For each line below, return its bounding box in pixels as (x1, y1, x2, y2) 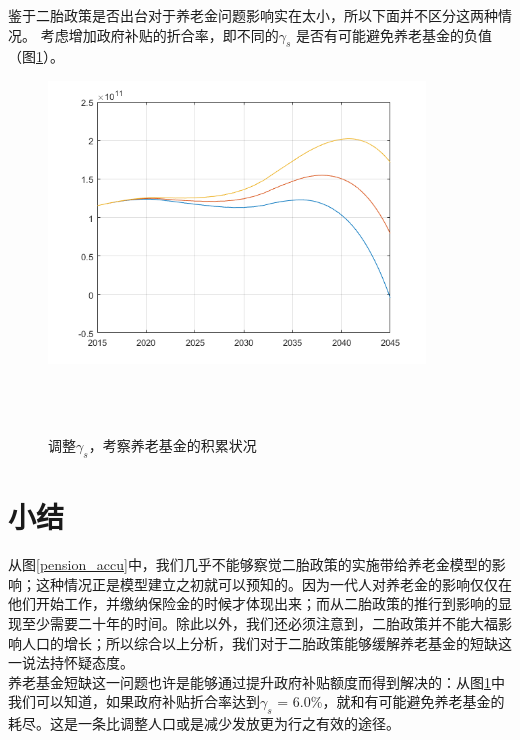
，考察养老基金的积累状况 (88, 435, 257, 456)
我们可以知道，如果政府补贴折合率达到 (8, 691, 260, 712)
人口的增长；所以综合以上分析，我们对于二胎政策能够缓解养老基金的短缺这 (21, 632, 512, 653)
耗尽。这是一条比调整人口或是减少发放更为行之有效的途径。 (8, 713, 400, 734)
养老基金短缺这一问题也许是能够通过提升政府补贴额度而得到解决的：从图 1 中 (8, 671, 505, 692)
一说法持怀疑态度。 (8, 652, 134, 673)
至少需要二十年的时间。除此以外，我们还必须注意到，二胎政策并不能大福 (21, 612, 498, 633)
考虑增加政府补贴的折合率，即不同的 (40, 24, 279, 45)
